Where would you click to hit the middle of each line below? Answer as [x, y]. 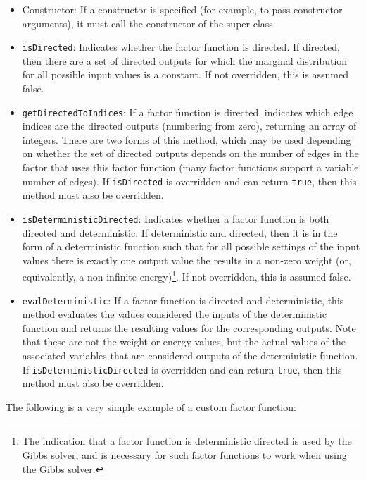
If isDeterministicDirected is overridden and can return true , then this [182, 369]
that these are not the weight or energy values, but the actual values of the [184, 341]
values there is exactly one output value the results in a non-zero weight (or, [187, 260]
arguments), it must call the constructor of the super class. [149, 23]
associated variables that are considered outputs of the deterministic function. [190, 356]
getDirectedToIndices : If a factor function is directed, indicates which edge [188, 112]
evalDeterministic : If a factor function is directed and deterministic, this [183, 300]
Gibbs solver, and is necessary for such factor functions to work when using [184, 455]
